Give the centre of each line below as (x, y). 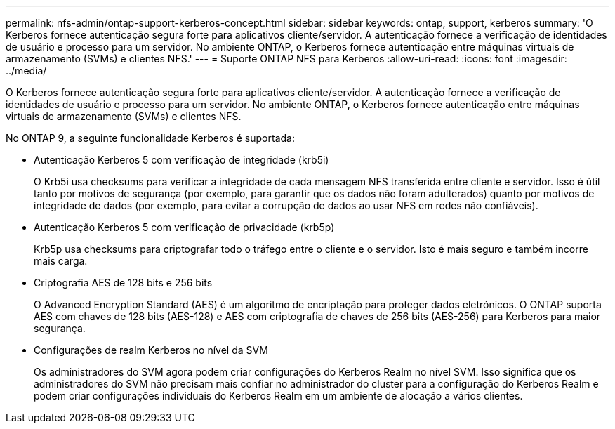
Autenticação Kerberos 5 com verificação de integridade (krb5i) (181, 160)
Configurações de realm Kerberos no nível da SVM (151, 350)
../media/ (26, 71)
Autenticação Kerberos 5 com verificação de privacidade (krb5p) (184, 227)
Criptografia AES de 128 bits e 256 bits (123, 283)
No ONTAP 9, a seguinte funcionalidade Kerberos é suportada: (150, 138)
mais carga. (61, 261)
